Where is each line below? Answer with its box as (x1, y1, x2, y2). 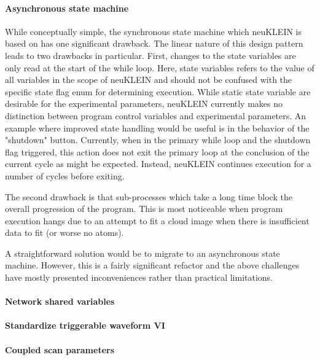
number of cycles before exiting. (5, 169, 125, 182)
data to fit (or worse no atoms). (5, 226, 124, 239)
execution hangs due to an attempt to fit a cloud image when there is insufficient (5, 214, 310, 227)
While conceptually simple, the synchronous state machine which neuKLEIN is (5, 25, 302, 37)
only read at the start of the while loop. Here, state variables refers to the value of (5, 61, 314, 74)
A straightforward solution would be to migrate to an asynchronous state (5, 246, 280, 259)
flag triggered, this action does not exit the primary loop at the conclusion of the (5, 145, 310, 158)
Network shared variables (5, 295, 115, 308)
